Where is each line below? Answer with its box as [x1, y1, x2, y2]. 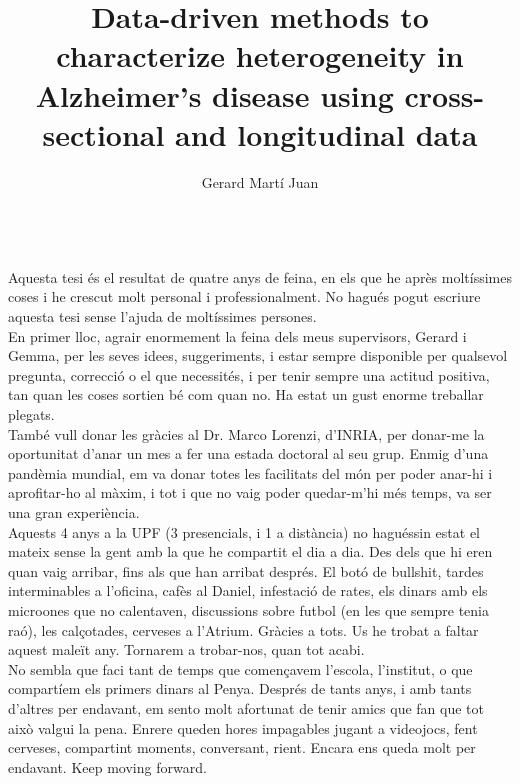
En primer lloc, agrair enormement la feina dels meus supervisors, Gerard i [8, 325, 467, 346]
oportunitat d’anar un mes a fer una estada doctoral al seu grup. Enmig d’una [8, 443, 489, 464]
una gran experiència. [8, 502, 140, 522]
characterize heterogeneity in [56, 35, 464, 76]
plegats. [8, 404, 55, 425]
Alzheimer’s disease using [35, 74, 394, 115]
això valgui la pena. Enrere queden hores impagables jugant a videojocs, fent [8, 717, 478, 738]
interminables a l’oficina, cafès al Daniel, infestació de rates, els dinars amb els [8, 580, 488, 601]
